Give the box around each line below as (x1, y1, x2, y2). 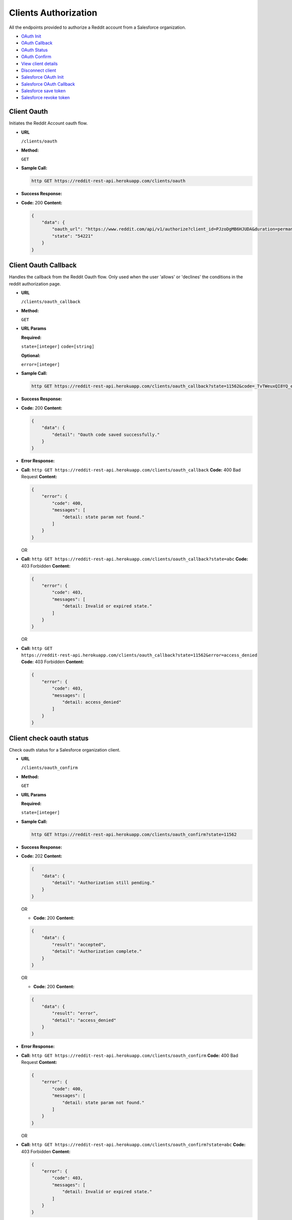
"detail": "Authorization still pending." (52, 880, 155, 885)
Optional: (21, 352, 41, 358)
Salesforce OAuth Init (21, 74, 64, 80)
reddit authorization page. (9, 281, 61, 286)
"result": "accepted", (52, 942, 107, 947)
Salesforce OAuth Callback (21, 81, 75, 87)
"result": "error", (52, 1011, 98, 1016)
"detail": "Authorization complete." (52, 949, 142, 954)
